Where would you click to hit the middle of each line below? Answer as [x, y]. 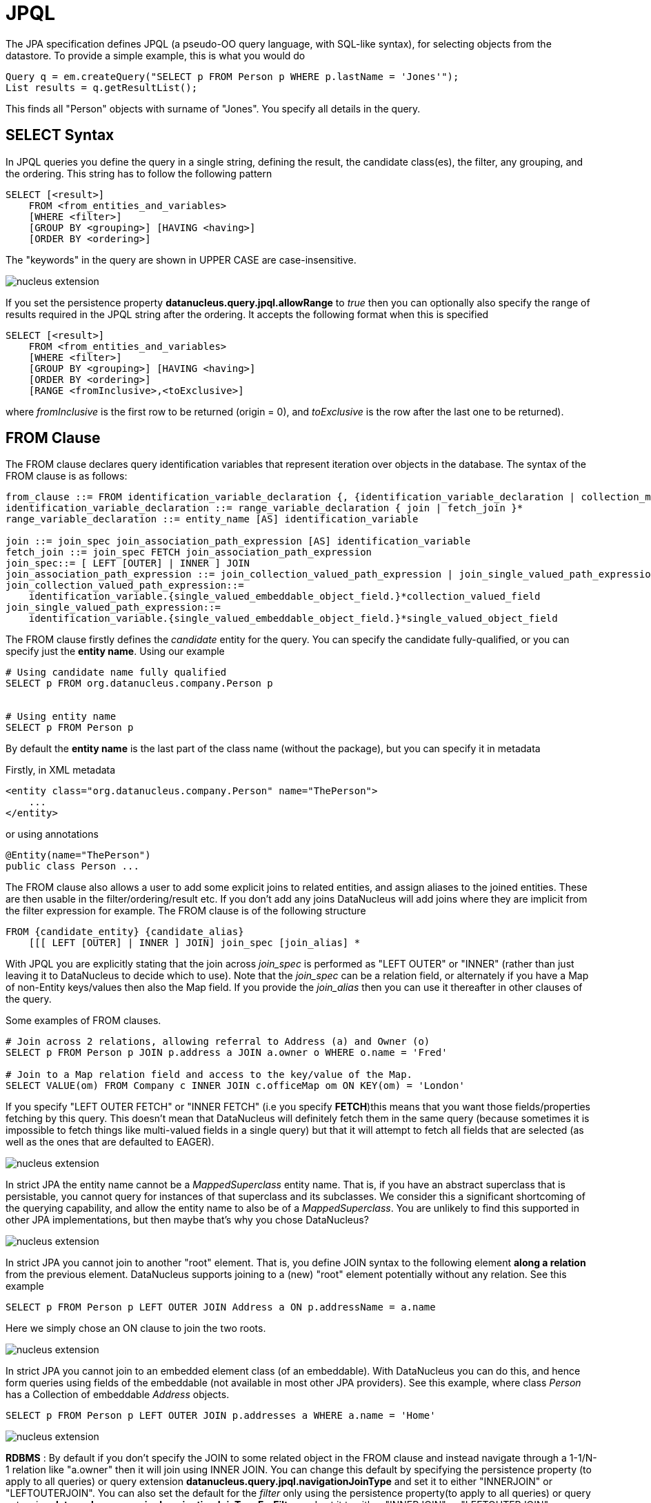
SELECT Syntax [60, 135]
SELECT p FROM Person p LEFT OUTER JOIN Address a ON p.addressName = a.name [221, 1307]
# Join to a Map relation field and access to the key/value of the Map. [209, 1075]
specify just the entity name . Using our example [115, 651]
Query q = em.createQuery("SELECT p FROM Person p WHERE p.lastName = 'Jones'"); [232, 76]
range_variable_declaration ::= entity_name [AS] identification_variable [212, 519]
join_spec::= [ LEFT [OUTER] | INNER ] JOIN [128, 563]
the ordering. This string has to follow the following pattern [139, 173]
